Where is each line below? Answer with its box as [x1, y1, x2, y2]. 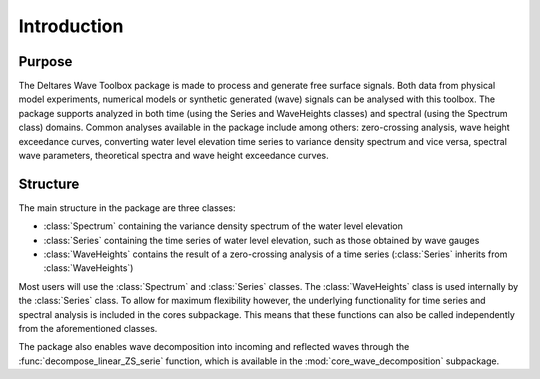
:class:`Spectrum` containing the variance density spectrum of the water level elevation [43, 220, 404, 232]
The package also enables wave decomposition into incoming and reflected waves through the [18, 341, 410, 353]
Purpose [18, 53, 73, 70]
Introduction [18, 15, 124, 37]
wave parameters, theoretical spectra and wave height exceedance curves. [18, 150, 329, 162]
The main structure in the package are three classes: [18, 201, 236, 214]
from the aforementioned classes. [18, 323, 158, 335]
